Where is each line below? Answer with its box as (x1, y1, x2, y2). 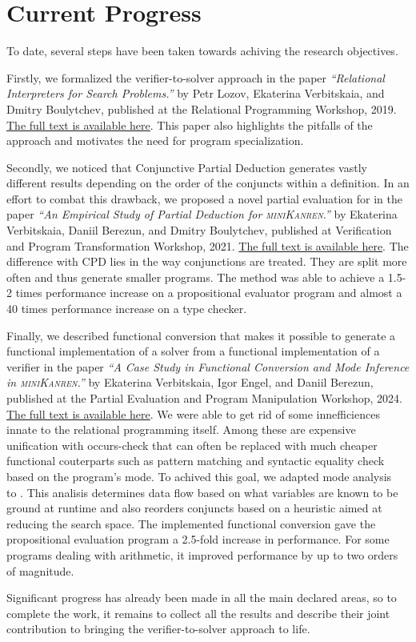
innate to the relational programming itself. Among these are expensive (6, 421, 356, 438)
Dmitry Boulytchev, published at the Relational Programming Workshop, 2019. (6, 100, 397, 117)
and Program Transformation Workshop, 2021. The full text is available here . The (6, 237, 409, 254)
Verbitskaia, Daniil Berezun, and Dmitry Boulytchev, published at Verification (6, 222, 392, 239)
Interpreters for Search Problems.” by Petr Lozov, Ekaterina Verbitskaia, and (6, 85, 385, 102)
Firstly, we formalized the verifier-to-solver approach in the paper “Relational (6, 69, 385, 86)
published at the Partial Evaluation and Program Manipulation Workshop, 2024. (6, 390, 402, 406)
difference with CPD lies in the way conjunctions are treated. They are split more (6, 253, 407, 270)
